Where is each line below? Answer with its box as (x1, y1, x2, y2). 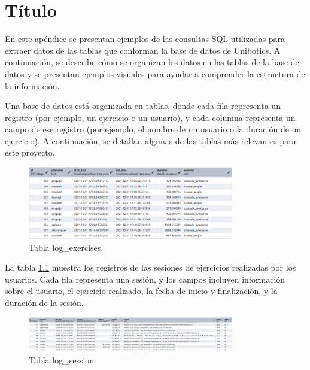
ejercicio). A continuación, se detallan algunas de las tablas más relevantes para (5, 134, 296, 147)
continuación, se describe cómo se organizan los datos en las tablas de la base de (5, 56, 299, 68)
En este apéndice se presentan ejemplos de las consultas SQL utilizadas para (5, 32, 285, 45)
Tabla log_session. (29, 353, 97, 366)
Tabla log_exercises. (29, 241, 104, 253)
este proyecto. (5, 146, 55, 159)
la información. (5, 79, 60, 92)
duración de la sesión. (5, 296, 84, 308)
